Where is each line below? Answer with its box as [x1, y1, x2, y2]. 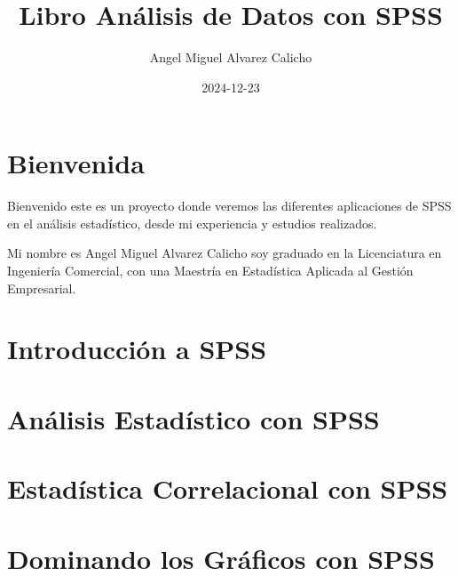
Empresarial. [7, 278, 76, 297]
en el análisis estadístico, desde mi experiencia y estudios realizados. [7, 213, 377, 232]
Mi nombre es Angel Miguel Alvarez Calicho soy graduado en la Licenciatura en [7, 244, 442, 262]
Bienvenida [7, 145, 145, 181]
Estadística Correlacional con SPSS [7, 470, 448, 507]
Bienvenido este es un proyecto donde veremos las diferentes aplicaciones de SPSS [7, 196, 452, 215]
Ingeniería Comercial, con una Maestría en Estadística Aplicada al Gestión [7, 261, 414, 280]
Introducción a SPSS [7, 331, 267, 367]
